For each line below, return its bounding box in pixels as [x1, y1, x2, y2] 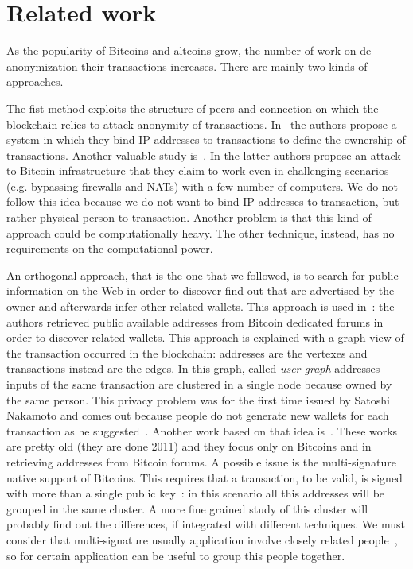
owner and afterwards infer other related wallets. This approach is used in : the [6, 298, 395, 315]
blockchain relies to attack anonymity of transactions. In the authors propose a [6, 115, 397, 132]
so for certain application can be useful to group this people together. [6, 547, 345, 563]
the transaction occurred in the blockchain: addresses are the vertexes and [6, 344, 368, 361]
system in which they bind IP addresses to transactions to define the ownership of [6, 131, 406, 148]
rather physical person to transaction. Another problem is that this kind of [6, 209, 372, 226]
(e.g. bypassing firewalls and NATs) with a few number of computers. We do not [6, 177, 399, 194]
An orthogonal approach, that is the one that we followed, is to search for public [6, 266, 399, 283]
